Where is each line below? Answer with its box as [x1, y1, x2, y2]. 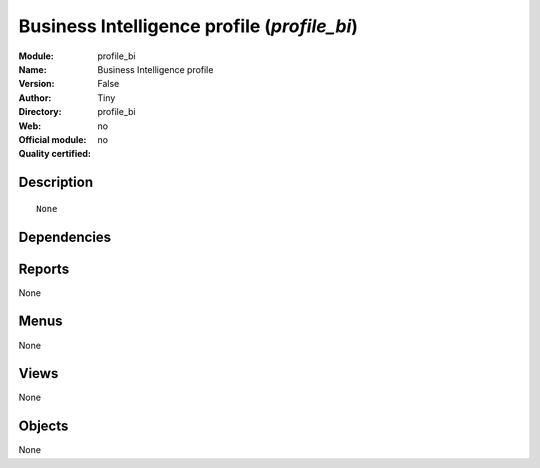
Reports [18, 260, 70, 277]
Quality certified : [18, 148, 92, 160]
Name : [18, 63, 47, 75]
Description [18, 174, 94, 191]
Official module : [18, 133, 87, 145]
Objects [18, 418, 69, 435]
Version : [18, 78, 55, 90]
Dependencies [18, 228, 112, 245]
